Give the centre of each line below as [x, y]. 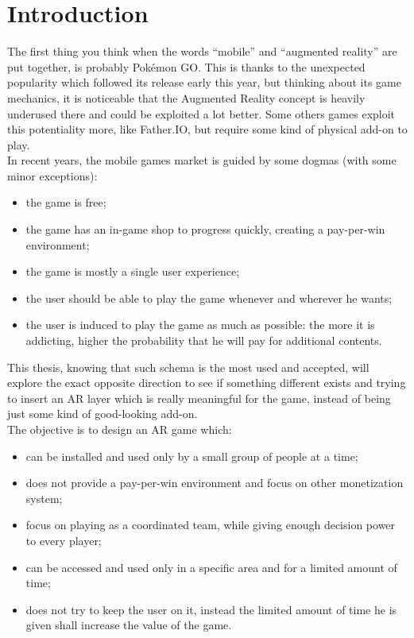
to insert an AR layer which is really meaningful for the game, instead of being [199, 398]
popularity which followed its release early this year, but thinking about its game [204, 82]
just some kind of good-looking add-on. [103, 414]
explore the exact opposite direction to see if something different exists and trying [207, 383]
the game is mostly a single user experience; [133, 271]
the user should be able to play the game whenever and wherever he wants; [209, 298]
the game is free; [66, 202]
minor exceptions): [52, 175]
